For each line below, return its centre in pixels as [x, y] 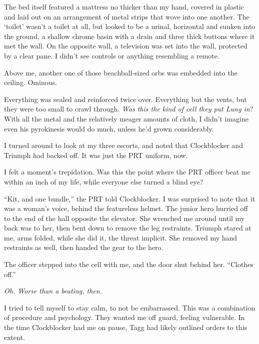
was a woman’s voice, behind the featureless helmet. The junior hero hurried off [126, 208]
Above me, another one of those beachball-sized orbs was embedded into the [121, 72]
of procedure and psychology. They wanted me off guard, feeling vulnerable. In [124, 317]
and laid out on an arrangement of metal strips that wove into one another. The [127, 16]
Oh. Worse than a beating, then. [53, 291]
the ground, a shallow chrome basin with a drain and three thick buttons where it [129, 36]
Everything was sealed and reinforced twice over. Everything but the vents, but [125, 99]
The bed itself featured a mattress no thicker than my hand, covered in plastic [124, 6]
